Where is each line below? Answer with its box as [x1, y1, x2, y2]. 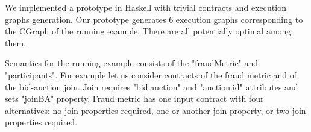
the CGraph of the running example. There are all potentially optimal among [5, 25, 291, 37]
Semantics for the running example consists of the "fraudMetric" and [5, 57, 259, 69]
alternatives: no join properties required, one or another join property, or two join [5, 104, 306, 116]
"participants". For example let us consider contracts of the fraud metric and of [5, 68, 297, 81]
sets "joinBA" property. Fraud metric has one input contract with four [5, 92, 264, 105]
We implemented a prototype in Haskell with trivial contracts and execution [5, 1, 286, 13]
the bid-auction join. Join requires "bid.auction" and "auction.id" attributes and [5, 80, 298, 93]
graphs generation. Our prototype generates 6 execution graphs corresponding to [5, 13, 303, 25]
